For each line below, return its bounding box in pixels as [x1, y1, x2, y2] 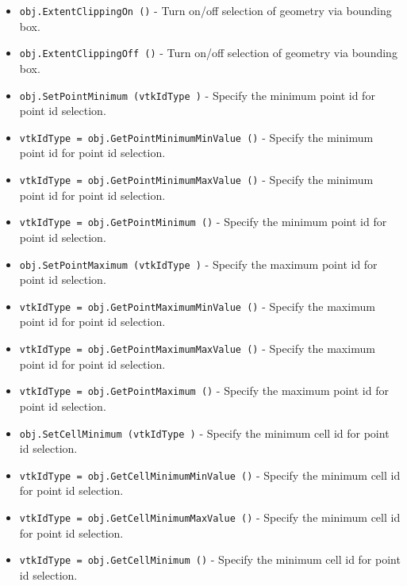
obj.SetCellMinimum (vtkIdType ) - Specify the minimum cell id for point [19, 424, 390, 441]
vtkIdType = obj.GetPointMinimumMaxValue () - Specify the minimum [19, 171, 374, 187]
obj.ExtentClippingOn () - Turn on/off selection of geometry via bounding [19, 2, 392, 18]
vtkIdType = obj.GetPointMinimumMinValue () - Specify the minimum [19, 128, 374, 145]
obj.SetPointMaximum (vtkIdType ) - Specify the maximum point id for [19, 255, 378, 272]
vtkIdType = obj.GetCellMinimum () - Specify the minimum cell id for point [19, 551, 401, 568]
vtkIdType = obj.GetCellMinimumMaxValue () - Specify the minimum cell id [19, 509, 401, 525]
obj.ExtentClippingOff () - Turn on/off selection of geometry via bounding [19, 44, 397, 61]
